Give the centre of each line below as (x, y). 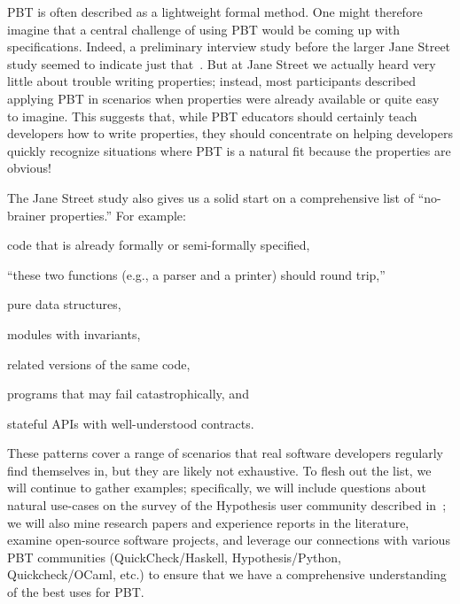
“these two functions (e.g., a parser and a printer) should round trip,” (196, 274)
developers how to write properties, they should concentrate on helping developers (230, 133)
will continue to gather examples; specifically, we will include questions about (217, 488)
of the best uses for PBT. (76, 592)
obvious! (29, 168)
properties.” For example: (118, 215)
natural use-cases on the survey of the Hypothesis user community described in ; (227, 505)
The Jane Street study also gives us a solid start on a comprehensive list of (211, 197)
